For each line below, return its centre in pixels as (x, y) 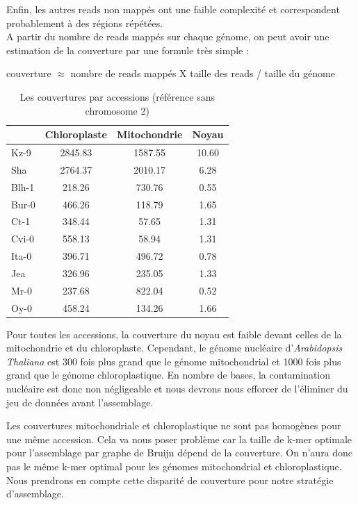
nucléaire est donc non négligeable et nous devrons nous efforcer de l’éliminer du (177, 389)
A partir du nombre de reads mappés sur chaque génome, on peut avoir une (168, 36)
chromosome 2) (117, 110)
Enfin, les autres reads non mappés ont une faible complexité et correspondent (173, 9)
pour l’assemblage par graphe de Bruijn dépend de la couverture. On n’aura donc (180, 453)
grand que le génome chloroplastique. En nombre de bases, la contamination (169, 375)
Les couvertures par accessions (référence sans (117, 96)
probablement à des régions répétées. (85, 23)
